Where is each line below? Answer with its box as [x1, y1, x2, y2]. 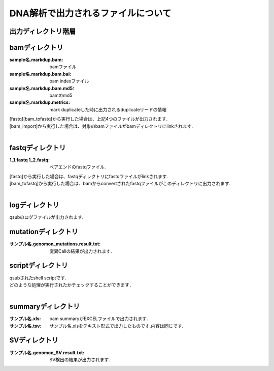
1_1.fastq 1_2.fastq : [9, 157, 50, 163]
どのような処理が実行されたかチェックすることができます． [9, 281, 134, 288]
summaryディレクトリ [9, 302, 80, 311]
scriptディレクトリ [9, 261, 68, 270]
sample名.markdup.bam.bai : [9, 71, 72, 77]
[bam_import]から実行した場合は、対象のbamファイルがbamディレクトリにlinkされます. [9, 123, 193, 129]
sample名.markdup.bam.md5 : [9, 85, 75, 91]
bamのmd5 [49, 92, 73, 99]
